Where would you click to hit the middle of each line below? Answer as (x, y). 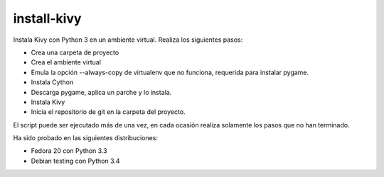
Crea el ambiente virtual (66, 62)
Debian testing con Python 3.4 (75, 161)
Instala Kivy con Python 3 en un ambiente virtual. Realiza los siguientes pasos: (128, 40)
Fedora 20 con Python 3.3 (69, 151)
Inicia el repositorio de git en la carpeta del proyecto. (108, 112)
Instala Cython (52, 82)
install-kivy (47, 18)
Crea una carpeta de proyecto (75, 52)
